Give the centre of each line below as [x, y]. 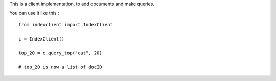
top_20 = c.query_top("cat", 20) [60, 53]
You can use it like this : [34, 13]
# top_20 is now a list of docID [60, 67]
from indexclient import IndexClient [66, 25]
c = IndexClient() [42, 39]
